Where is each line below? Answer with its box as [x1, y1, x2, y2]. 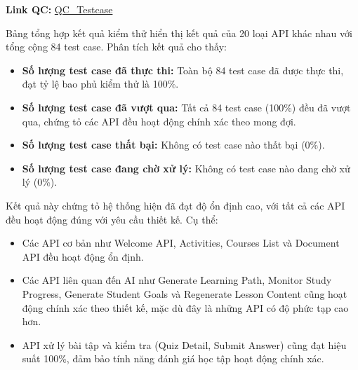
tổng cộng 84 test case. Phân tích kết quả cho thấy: [6, 39, 227, 54]
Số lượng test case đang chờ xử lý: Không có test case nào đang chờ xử [22, 160, 350, 175]
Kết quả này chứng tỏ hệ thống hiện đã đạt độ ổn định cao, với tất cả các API [6, 198, 345, 212]
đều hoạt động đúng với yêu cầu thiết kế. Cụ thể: [6, 212, 218, 226]
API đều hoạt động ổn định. [22, 249, 144, 263]
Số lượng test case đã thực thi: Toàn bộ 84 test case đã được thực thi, [22, 62, 344, 77]
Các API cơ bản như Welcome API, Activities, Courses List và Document [22, 235, 340, 250]
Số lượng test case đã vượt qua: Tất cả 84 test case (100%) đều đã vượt [22, 100, 351, 114]
